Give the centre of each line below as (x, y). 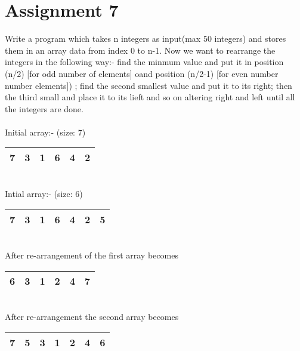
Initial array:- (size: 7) (45, 132)
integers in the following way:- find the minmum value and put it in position (144, 62)
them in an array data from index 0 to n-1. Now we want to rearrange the (140, 50)
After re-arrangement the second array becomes (92, 317)
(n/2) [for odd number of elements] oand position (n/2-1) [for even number (142, 73)
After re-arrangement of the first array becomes (92, 255)
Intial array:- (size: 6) (44, 194)
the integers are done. (44, 108)
